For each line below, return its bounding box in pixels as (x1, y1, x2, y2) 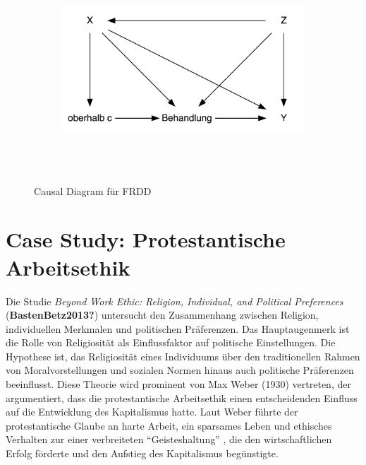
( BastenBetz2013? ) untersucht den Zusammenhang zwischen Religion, (6, 307, 319, 322)
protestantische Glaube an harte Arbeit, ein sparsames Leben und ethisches (6, 418, 332, 432)
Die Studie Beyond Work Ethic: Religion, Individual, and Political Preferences (6, 293, 343, 308)
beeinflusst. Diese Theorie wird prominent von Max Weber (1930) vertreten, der (6, 377, 351, 392)
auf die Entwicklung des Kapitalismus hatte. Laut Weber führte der (6, 404, 298, 419)
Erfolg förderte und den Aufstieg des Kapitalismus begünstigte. (6, 446, 279, 461)
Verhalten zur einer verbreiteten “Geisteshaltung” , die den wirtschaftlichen (6, 432, 332, 447)
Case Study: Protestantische (6, 225, 286, 254)
